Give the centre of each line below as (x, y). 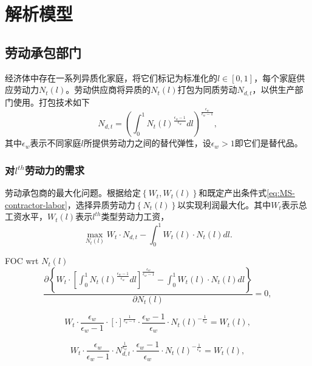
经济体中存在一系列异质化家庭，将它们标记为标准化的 (111, 77)
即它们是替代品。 (269, 143)
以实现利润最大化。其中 (224, 204)
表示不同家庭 (56, 143)
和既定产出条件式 (233, 193)
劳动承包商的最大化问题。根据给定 (73, 193)
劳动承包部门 (43, 52)
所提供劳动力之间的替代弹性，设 (147, 143)
